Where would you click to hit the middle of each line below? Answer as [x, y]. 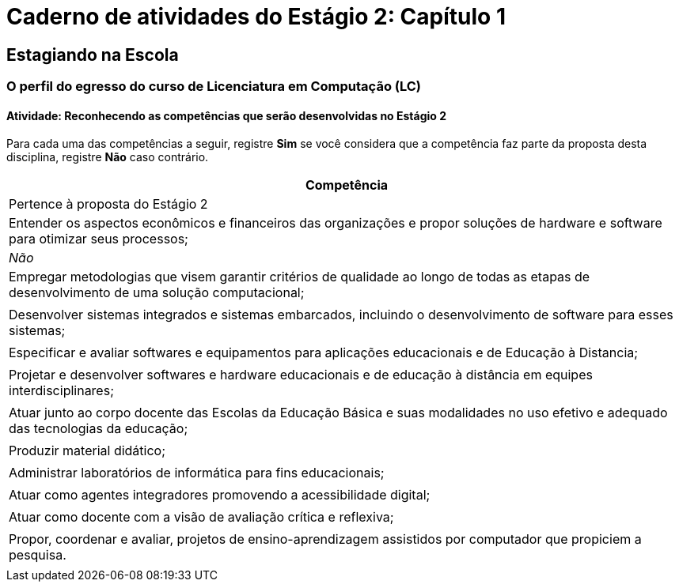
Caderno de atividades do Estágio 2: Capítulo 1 [256, 17]
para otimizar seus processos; [99, 239]
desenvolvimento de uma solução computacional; [157, 293]
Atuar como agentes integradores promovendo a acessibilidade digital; [220, 495]
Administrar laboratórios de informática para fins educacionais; [197, 473]
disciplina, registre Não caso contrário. [108, 157]
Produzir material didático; [87, 451]
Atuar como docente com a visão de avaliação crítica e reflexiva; [201, 517]
